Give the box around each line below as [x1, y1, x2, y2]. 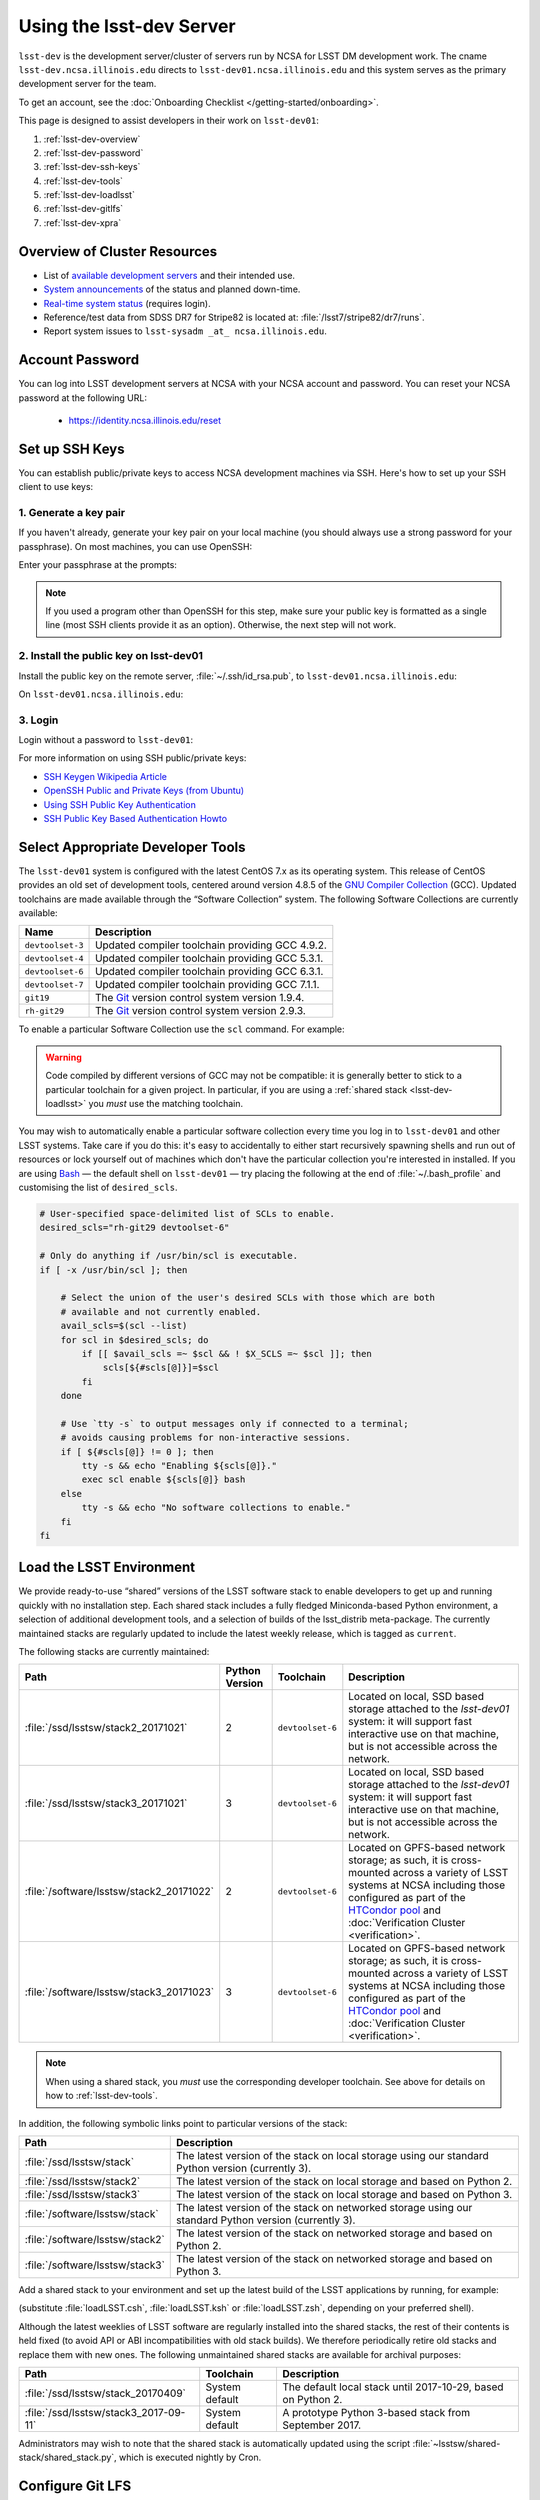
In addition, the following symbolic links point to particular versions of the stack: [18, 2117, 348, 2129]
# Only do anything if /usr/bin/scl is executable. [39, 1250, 299, 1262]
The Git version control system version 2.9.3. [95, 1004, 307, 1018]
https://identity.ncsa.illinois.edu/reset [68, 415, 222, 426]
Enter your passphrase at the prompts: [18, 559, 177, 571]
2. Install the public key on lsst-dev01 [18, 649, 204, 663]
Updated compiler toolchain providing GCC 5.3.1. [95, 951, 324, 965]
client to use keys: [18, 481, 94, 493]
